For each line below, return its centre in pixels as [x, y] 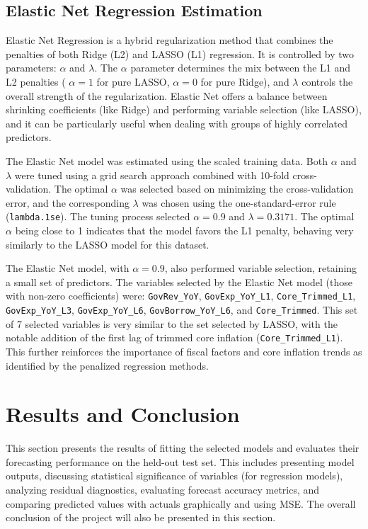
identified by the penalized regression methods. [107, 365]
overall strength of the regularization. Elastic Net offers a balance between [167, 95]
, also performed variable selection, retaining [261, 268]
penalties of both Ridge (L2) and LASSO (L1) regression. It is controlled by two [180, 53]
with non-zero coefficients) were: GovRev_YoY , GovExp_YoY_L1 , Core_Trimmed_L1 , [181, 296]
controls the [327, 81]
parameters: [31, 68]
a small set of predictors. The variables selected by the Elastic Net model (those [179, 281]
